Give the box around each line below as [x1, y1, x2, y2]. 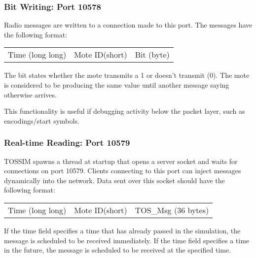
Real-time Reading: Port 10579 [4, 136, 130, 149]
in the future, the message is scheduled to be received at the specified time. [4, 245, 231, 255]
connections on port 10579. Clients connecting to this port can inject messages [4, 165, 241, 176]
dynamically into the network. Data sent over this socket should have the [4, 175, 225, 185]
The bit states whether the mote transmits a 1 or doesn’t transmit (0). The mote [4, 70, 250, 80]
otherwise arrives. [4, 89, 57, 99]
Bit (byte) [135, 49, 170, 61]
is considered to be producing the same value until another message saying [4, 80, 229, 90]
